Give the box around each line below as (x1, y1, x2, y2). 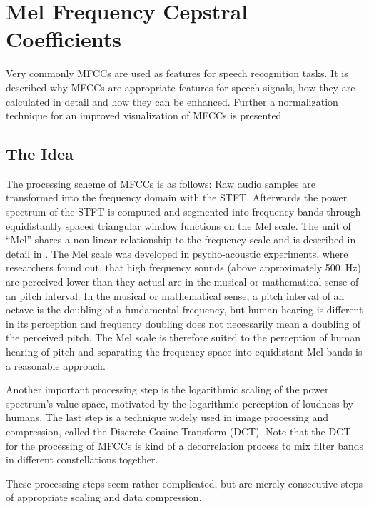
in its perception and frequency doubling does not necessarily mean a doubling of (6, 316, 361, 331)
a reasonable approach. (6, 358, 106, 373)
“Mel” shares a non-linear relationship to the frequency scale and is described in (6, 232, 356, 247)
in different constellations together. (6, 452, 158, 467)
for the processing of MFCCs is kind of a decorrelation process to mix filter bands (6, 438, 364, 453)
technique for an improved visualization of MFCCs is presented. (6, 108, 285, 123)
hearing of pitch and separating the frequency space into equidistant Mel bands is (6, 344, 363, 359)
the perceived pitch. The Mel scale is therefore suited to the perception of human (6, 330, 360, 345)
